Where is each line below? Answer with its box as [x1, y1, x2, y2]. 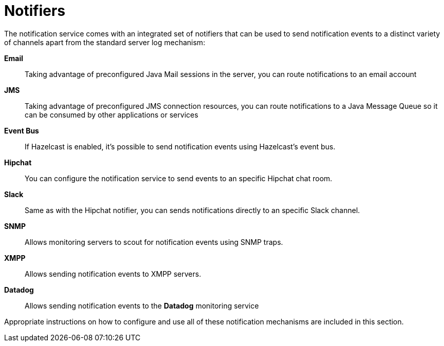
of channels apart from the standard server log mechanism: [4, 37, 205, 47]
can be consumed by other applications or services [25, 110, 199, 119]
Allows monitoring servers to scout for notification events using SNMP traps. [25, 237, 283, 246]
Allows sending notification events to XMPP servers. [25, 269, 201, 278]
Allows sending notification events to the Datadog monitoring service [25, 301, 259, 310]
